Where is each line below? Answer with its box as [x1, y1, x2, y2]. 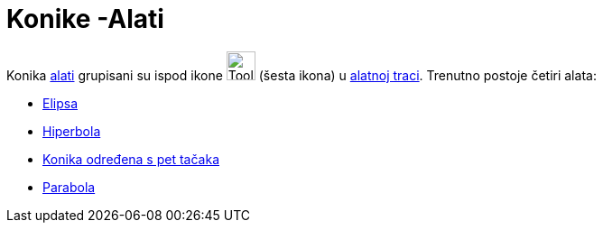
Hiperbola [42, 123, 101, 139]
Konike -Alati [6, 4, 164, 34]
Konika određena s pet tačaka [42, 151, 219, 167]
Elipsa [42, 95, 79, 111]
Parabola [42, 179, 96, 195]
